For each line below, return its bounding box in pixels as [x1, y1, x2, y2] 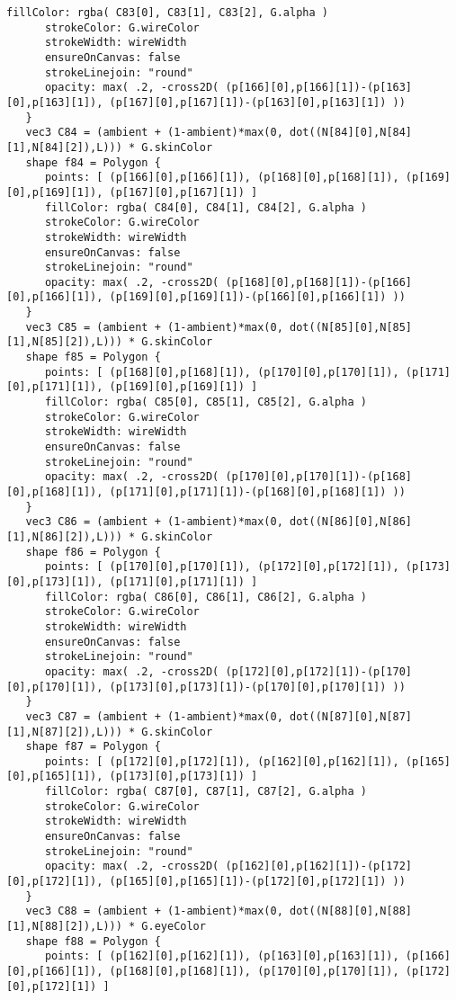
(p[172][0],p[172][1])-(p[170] [225, 665, 413, 678]
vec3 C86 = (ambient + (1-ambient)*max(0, [25, 515, 283, 529]
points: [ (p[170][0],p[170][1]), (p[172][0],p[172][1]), [44, 560, 399, 574]
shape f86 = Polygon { [25, 545, 161, 558]
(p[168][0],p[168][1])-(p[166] [225, 275, 413, 289]
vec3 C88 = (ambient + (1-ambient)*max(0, [25, 905, 283, 918]
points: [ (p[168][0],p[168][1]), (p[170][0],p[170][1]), [44, 365, 399, 379]
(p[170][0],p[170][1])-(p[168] [225, 470, 413, 484]
